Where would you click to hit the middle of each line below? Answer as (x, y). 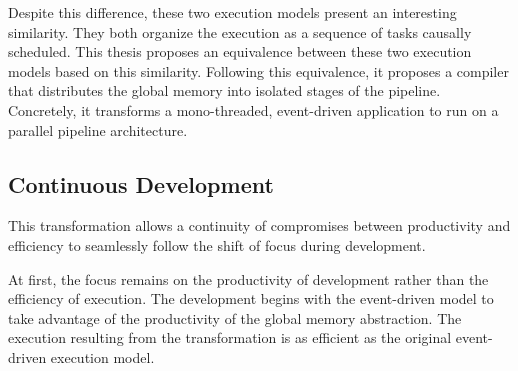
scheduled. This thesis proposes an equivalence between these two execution (240, 51)
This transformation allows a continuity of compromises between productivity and (259, 225)
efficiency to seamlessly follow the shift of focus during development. (217, 244)
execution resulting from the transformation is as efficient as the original (230, 337)
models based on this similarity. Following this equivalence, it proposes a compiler (258, 70)
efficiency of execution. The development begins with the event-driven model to (251, 298)
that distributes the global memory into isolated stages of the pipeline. (224, 90)
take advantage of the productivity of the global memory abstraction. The (235, 317)
